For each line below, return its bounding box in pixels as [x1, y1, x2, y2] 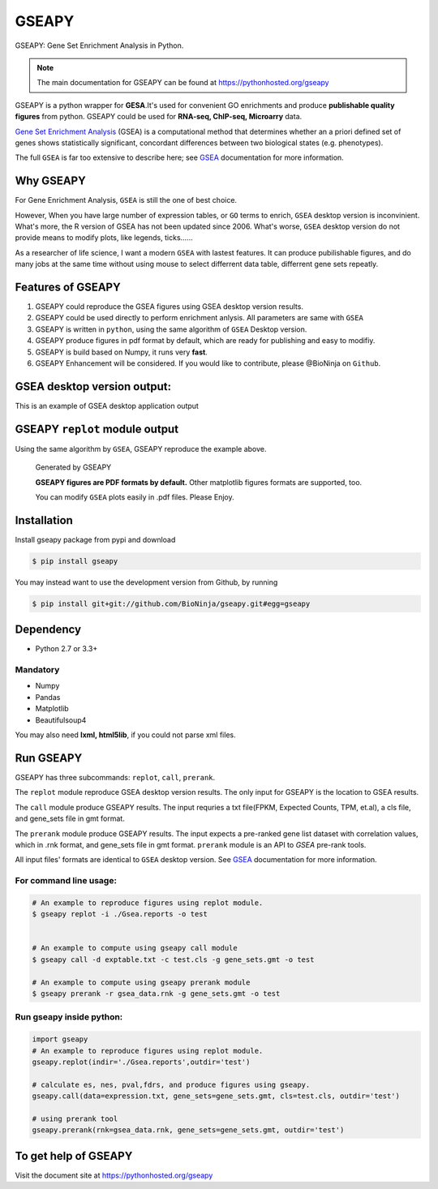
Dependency [15, 623, 81, 637]
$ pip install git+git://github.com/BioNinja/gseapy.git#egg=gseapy [32, 599, 311, 608]
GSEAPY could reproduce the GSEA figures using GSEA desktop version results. [35, 302, 304, 311]
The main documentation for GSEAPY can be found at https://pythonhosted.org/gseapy [36, 78, 329, 88]
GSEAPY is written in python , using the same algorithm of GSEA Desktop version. [35, 324, 307, 334]
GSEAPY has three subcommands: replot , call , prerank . [15, 772, 216, 782]
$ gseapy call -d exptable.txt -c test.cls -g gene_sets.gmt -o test [32, 955, 315, 964]
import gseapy [32, 1035, 88, 1044]
